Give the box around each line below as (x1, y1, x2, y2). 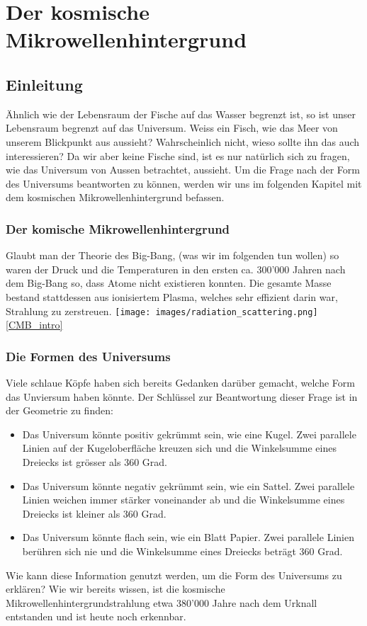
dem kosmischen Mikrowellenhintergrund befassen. (6, 190, 225, 205)
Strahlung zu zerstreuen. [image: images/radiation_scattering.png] (6, 303, 318, 318)
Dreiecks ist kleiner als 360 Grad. (22, 506, 166, 520)
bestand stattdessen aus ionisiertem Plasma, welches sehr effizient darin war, (6, 289, 338, 304)
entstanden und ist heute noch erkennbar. (6, 609, 186, 624)
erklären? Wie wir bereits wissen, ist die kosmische (6, 581, 225, 596)
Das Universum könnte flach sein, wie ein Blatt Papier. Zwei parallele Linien (22, 530, 354, 545)
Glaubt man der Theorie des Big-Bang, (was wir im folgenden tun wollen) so (6, 248, 339, 263)
